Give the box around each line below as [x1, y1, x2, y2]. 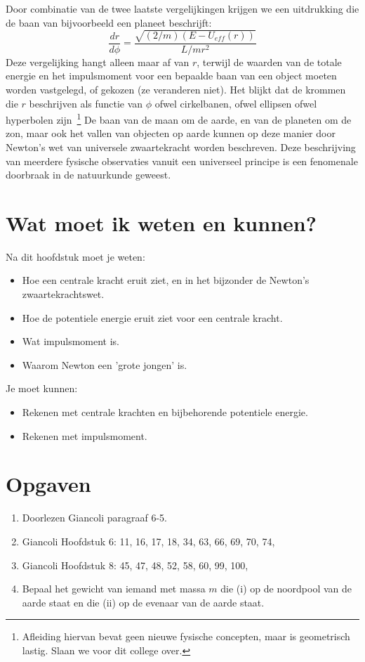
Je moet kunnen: [6, 381, 78, 396]
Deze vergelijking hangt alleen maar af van [6, 54, 190, 69]
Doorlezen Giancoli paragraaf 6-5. [22, 510, 167, 525]
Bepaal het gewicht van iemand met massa [22, 581, 206, 596]
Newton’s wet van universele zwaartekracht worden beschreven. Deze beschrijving [6, 139, 356, 154]
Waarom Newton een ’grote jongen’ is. [22, 357, 187, 372]
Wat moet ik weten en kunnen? [6, 208, 317, 237]
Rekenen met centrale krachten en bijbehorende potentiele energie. [22, 405, 308, 420]
